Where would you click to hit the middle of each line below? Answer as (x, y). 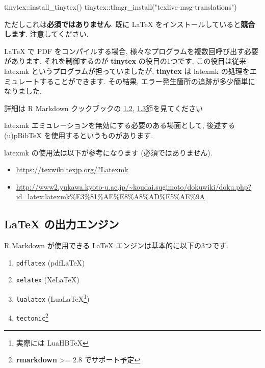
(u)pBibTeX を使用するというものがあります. (79, 135)
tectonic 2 (32, 317)
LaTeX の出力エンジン (62, 224)
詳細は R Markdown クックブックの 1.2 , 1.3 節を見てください (103, 108)
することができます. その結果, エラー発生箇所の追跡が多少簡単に (147, 81)
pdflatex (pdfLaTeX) (50, 262)
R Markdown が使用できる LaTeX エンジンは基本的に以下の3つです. (116, 245)
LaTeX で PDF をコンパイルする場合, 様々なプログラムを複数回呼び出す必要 (131, 51)
